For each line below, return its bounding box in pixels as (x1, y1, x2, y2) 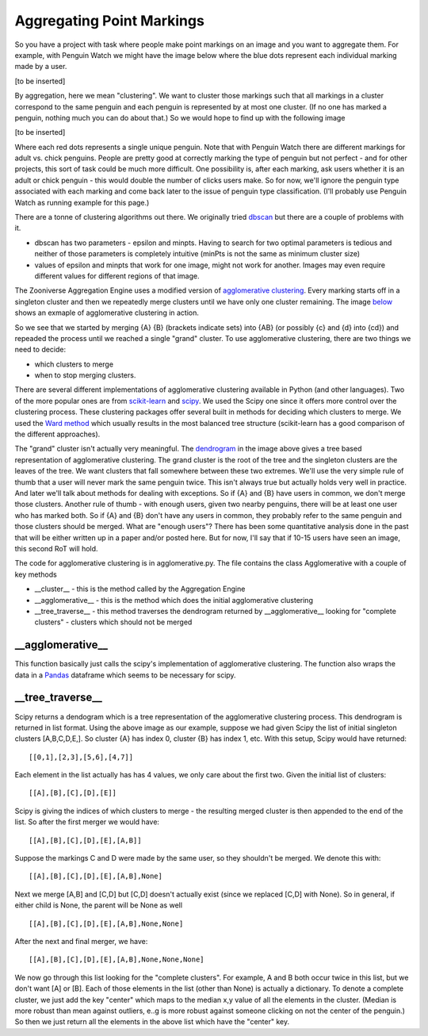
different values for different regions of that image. (34, 271, 200, 281)
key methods (14, 570, 57, 579)
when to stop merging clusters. (34, 370, 136, 380)
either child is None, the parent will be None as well (14, 900, 182, 910)
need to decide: (14, 345, 67, 355)
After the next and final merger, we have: (14, 936, 148, 946)
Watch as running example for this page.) (14, 198, 150, 207)
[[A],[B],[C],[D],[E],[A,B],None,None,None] (29, 955, 205, 964)
